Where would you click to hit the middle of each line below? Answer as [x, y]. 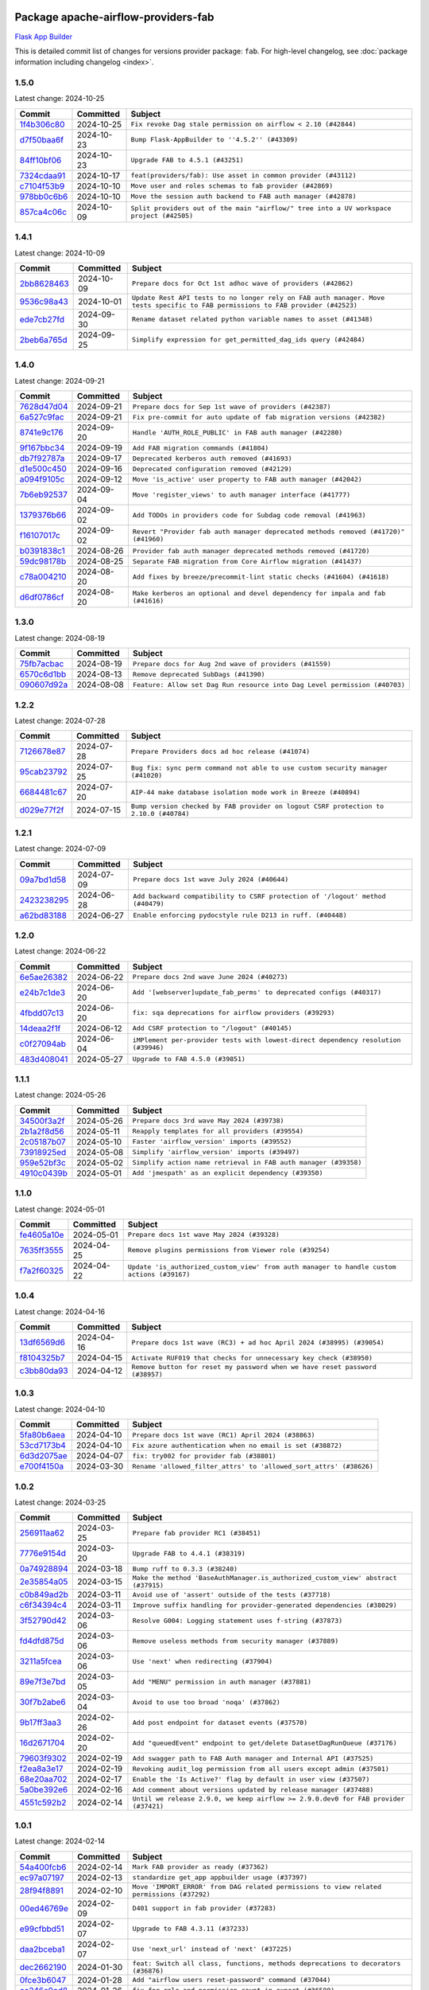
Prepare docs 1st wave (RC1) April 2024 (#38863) [224, 1435]
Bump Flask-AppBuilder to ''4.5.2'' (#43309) [214, 140]
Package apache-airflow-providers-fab [114, 17]
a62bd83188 [43, 915]
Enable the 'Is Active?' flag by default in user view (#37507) [251, 1779]
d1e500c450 [43, 469]
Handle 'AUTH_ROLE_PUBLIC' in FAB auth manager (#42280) [238, 433]
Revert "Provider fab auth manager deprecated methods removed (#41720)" [269, 532]
